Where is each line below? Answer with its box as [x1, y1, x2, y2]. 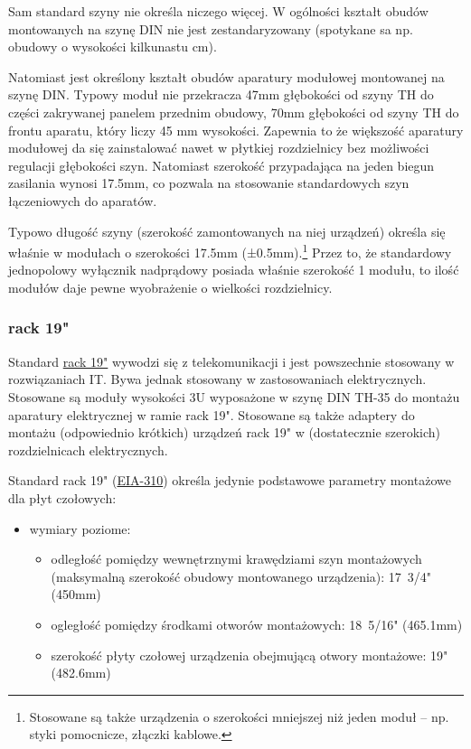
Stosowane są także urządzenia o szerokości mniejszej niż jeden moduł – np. [29, 707, 449, 726]
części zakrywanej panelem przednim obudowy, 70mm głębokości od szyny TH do [8, 102, 459, 121]
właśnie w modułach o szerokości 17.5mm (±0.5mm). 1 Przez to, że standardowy [8, 240, 452, 261]
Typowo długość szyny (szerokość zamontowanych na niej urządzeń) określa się [8, 221, 446, 240]
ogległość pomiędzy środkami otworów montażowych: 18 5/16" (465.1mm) [51, 614, 463, 633]
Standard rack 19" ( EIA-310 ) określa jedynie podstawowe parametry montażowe [8, 471, 451, 490]
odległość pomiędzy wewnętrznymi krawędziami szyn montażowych [51, 549, 422, 568]
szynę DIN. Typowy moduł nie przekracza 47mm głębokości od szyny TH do [8, 85, 434, 104]
